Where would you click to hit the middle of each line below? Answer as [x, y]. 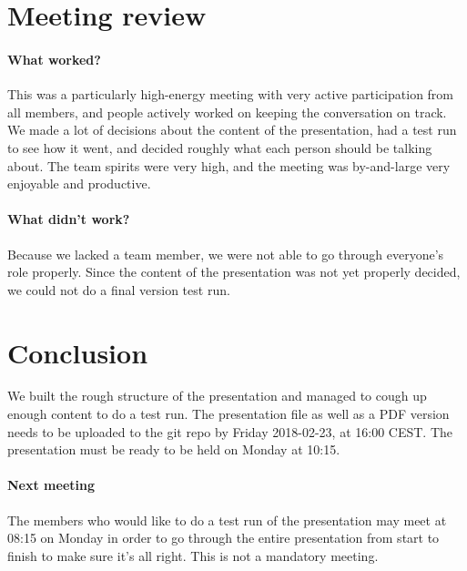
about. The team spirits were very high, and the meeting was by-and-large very [229, 165]
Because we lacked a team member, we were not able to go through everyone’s [226, 254]
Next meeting [51, 485]
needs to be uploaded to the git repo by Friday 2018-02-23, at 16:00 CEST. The [230, 431]
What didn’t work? [69, 219]
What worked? [54, 59]
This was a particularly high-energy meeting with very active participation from [231, 94]
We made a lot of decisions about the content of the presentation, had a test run [232, 130]
